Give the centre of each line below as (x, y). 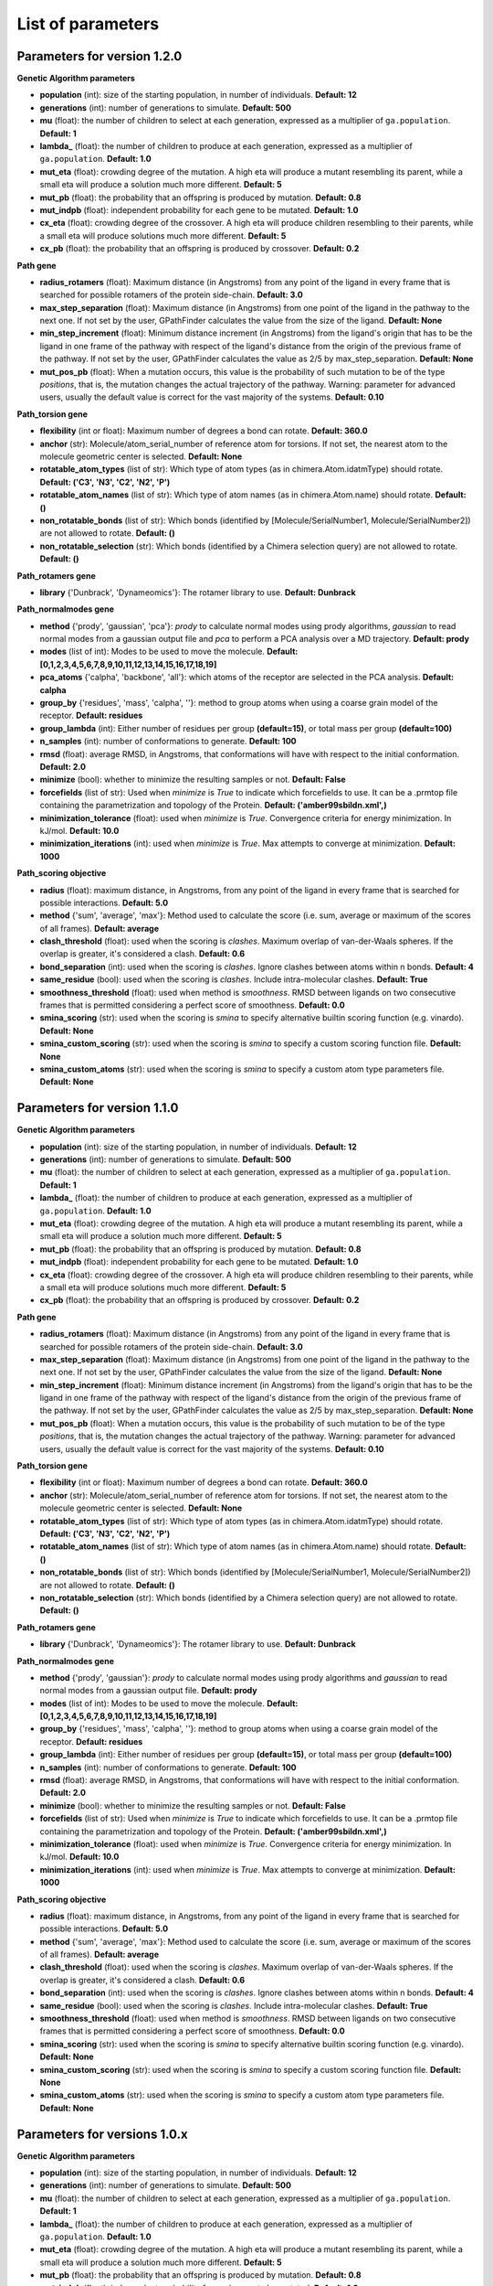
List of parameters (88, 24)
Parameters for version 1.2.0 (100, 56)
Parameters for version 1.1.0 (98, 1108)
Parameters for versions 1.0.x (102, 2134)
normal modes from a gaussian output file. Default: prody (148, 1691)
